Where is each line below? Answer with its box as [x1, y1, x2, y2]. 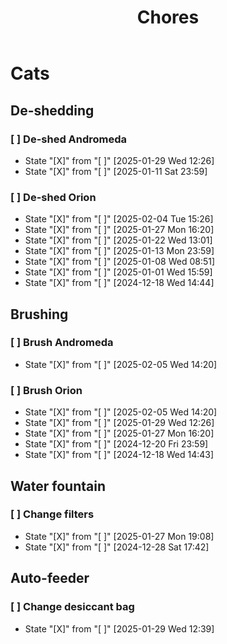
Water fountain [10, 477, 106, 495]
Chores [136, 6, 200, 29]
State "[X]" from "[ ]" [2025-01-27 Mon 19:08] [24, 530, 215, 542]
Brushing [10, 306, 69, 323]
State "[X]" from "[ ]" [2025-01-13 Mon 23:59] [24, 245, 215, 257]
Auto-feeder [10, 570, 90, 587]
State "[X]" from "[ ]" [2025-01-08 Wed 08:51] [24, 256, 216, 268]
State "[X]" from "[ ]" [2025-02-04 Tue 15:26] [24, 213, 214, 225]
